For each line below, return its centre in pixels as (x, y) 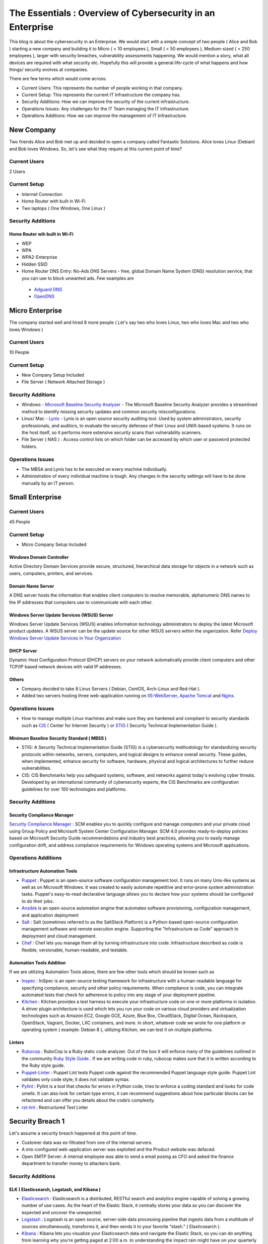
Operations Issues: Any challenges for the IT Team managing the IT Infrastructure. (105, 108)
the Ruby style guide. (43, 1065)
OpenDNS (44, 297)
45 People (20, 521)
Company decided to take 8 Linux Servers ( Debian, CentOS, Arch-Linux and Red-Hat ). (111, 689)
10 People (19, 352)
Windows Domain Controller (39, 557)
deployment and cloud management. (59, 936)
